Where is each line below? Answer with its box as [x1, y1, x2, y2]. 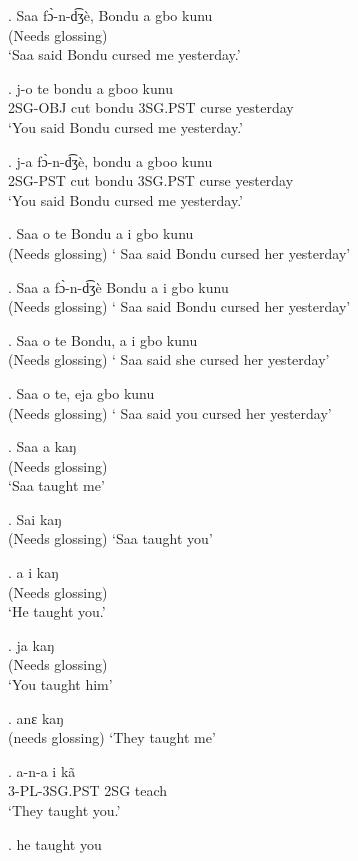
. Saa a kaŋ [8, 436, 77, 457]
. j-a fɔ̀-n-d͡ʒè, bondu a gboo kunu [8, 150, 213, 171]
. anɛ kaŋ [8, 707, 64, 728]
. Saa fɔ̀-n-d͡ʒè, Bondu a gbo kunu [8, 5, 213, 25]
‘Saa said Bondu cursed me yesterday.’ [8, 44, 241, 65]
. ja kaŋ [8, 634, 54, 655]
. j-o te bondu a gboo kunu [8, 77, 173, 98]
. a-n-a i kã [8, 760, 76, 781]
